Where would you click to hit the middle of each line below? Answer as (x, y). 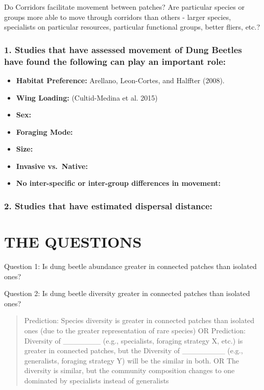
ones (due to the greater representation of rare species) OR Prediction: (135, 331)
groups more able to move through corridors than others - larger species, (118, 17)
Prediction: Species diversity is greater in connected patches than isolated (139, 320)
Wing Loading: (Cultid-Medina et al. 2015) (87, 97)
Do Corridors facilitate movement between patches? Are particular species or (124, 7)
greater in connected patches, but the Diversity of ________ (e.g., (134, 350)
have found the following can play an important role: (115, 61)
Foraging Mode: (44, 131)
